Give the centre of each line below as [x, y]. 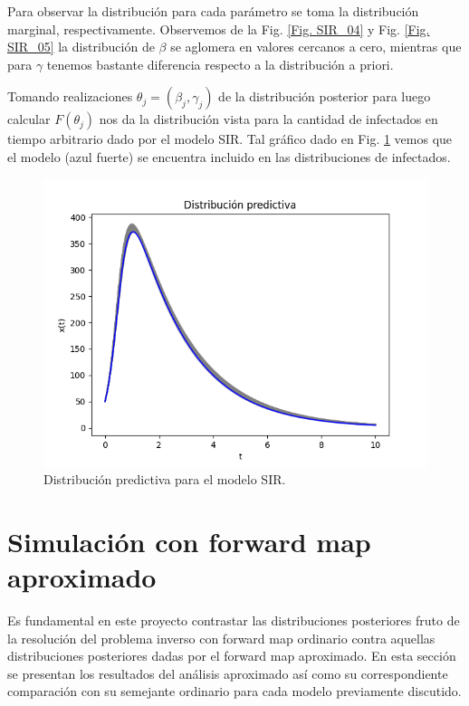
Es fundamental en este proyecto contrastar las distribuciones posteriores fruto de [234, 620]
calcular [29, 119]
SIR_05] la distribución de [81, 47]
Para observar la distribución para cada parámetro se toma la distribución [213, 11]
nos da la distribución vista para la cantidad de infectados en [268, 119]
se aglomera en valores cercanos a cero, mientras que [316, 47]
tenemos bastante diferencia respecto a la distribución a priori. [220, 64]
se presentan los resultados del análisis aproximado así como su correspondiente [228, 673]
